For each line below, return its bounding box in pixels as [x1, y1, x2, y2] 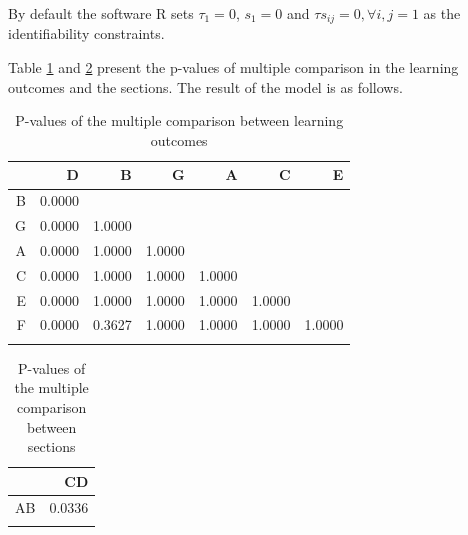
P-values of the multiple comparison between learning [15, 110, 344, 131]
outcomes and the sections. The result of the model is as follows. [8, 76, 403, 97]
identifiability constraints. [8, 23, 165, 44]
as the [423, 3, 461, 23]
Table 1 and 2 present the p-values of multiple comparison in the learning [8, 57, 459, 78]
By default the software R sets [8, 3, 194, 23]
